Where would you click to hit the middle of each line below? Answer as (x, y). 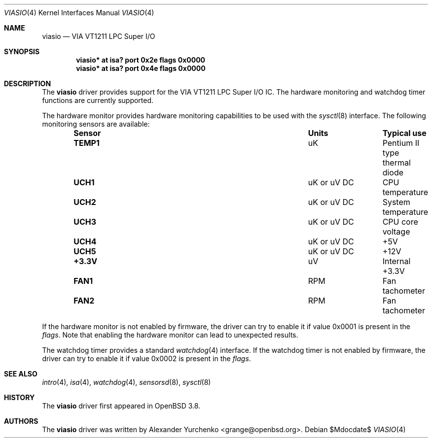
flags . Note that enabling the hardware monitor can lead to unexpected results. (170, 335)
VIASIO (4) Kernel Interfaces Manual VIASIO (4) (79, 13)
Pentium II (401, 143)
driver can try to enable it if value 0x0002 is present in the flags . (146, 358)
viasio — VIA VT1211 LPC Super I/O (99, 36)
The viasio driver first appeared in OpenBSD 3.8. (121, 406)
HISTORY (19, 397)
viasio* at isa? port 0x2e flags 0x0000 (141, 60)
